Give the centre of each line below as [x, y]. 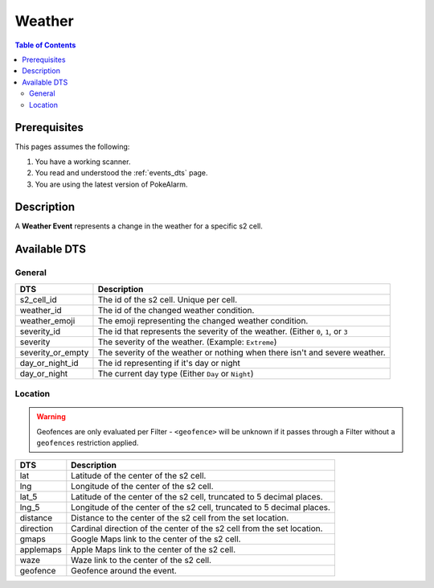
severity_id [40, 331]
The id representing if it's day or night [169, 363]
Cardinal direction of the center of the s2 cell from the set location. [197, 528]
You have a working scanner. [83, 162]
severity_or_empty [54, 352]
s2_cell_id [38, 299]
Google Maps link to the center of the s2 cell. [156, 539]
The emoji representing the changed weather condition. [203, 320]
